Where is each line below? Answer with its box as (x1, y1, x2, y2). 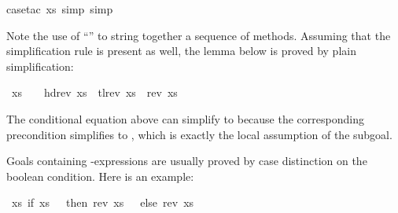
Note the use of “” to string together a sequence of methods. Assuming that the (6, 27, 391, 43)
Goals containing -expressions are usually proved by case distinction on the (6, 152, 367, 169)
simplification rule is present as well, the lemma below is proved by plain (6, 42, 356, 59)
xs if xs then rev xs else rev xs (11, 194, 194, 211)
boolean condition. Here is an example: (6, 167, 194, 184)
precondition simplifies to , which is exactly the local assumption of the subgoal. (6, 126, 392, 142)
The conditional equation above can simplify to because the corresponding (6, 110, 364, 127)
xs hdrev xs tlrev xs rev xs (11, 84, 178, 101)
